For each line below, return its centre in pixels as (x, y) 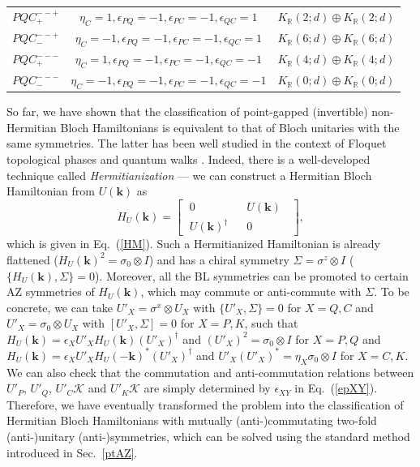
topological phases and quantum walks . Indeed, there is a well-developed (189, 159)
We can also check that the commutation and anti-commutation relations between (210, 372)
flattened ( (32, 259)
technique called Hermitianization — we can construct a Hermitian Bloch (189, 175)
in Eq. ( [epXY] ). (336, 388)
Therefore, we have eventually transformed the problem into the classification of (205, 404)
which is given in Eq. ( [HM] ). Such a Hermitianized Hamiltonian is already (193, 244)
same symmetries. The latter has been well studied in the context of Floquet (197, 143)
